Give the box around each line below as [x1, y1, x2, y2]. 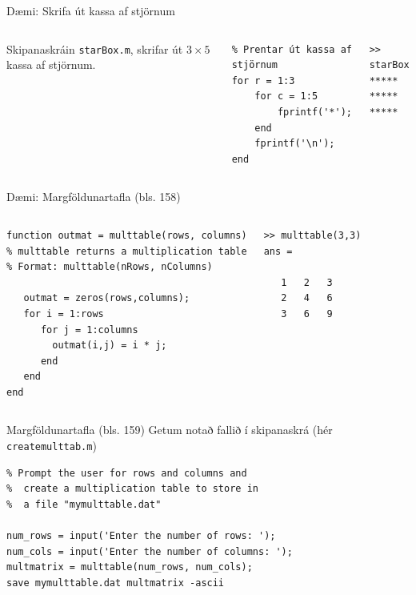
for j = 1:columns [40, 324, 138, 336]
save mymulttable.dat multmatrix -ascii [6, 577, 225, 589]
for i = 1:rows [23, 308, 104, 320]
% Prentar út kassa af [231, 43, 352, 55]
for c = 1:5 [254, 90, 318, 103]
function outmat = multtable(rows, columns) [6, 229, 247, 241]
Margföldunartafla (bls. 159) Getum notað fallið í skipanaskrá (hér [6, 421, 333, 438]
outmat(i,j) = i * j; [52, 340, 167, 352]
